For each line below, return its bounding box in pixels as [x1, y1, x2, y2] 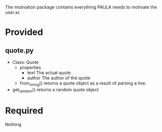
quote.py [5, 46, 34, 55]
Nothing [5, 121, 22, 127]
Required [5, 105, 44, 116]
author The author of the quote [27, 75, 91, 81]
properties [19, 65, 41, 70]
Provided [5, 27, 43, 38]
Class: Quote [12, 59, 39, 65]
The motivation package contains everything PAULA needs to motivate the [5, 4, 157, 10]
